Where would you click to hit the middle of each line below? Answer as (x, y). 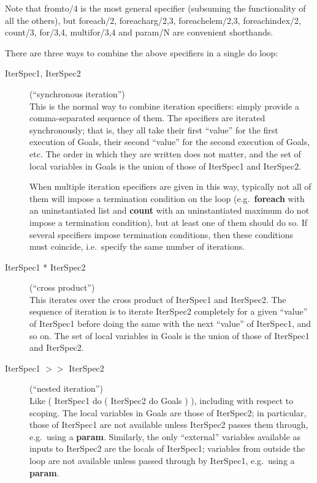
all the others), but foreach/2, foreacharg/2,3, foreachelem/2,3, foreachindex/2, (153, 20)
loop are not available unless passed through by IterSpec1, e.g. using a (162, 460)
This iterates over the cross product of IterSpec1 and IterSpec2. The (158, 299)
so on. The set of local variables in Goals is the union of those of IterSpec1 (170, 335)
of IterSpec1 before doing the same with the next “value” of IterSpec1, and (170, 324)
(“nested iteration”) (66, 388)
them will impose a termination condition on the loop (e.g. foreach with (167, 198)
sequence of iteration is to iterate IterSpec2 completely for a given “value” (169, 311)
